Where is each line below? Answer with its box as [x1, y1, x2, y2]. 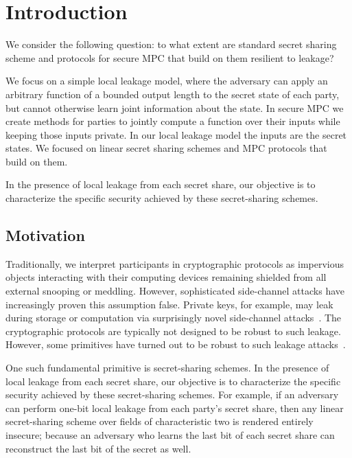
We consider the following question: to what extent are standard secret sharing [5, 37, 337, 51]
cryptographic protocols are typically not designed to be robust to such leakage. [5, 323, 341, 338]
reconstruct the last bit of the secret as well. [5, 441, 191, 455]
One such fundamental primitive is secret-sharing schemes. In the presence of [5, 360, 329, 375]
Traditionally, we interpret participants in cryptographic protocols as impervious [5, 256, 344, 271]
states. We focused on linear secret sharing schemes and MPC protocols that [5, 141, 327, 155]
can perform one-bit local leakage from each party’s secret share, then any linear [5, 400, 344, 415]
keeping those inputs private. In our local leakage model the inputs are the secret [5, 127, 347, 141]
